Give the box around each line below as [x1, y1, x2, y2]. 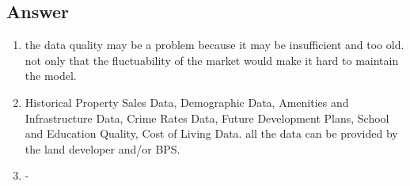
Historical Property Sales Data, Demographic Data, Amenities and [25, 93, 349, 110]
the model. [25, 67, 77, 84]
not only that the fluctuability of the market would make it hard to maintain [25, 51, 399, 68]
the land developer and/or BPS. [25, 140, 180, 157]
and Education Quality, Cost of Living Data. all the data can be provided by [25, 125, 398, 142]
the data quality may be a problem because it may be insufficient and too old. [25, 36, 404, 53]
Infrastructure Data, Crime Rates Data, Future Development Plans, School [25, 109, 389, 126]
